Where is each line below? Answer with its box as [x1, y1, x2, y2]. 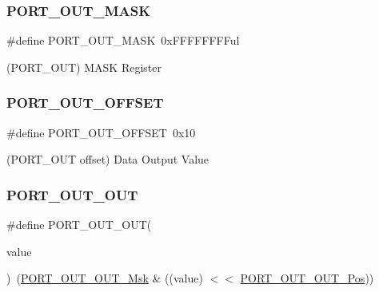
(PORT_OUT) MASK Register [6, 58, 162, 75]
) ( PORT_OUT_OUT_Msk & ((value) [6, 270, 203, 286]
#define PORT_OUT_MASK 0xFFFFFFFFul [6, 32, 240, 49]
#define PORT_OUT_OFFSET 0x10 [6, 124, 196, 140]
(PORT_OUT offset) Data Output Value [6, 151, 209, 168]
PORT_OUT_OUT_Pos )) [240, 270, 374, 286]
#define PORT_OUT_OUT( [6, 216, 152, 233]
